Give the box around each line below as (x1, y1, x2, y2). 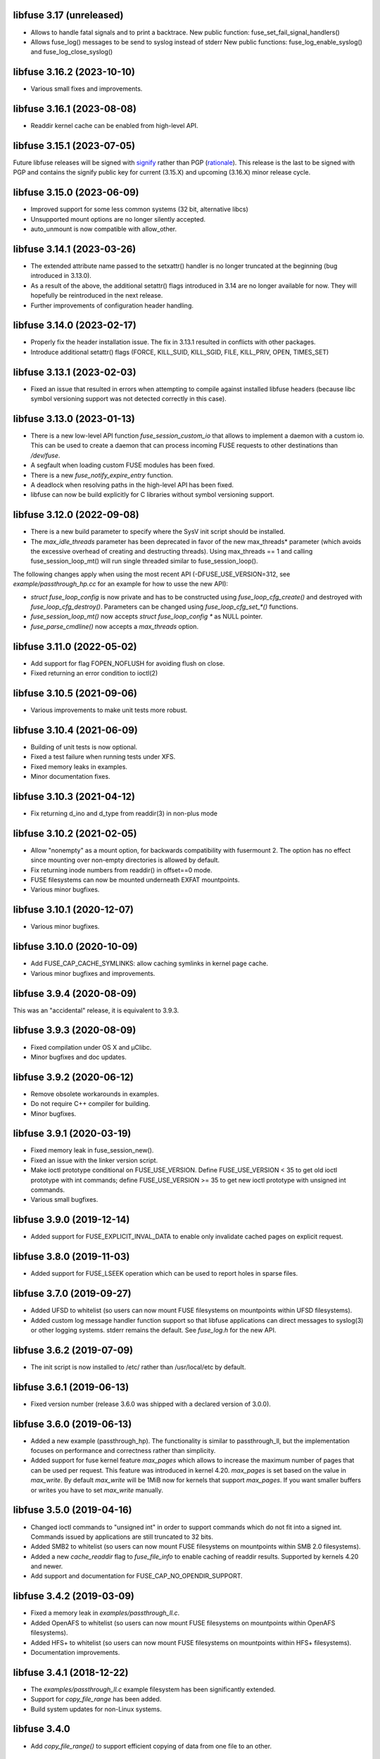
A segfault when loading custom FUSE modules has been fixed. (30, 461, 215, 469)
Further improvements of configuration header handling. (30, 301, 194, 310)
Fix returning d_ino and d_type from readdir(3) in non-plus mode (30, 809, 218, 818)
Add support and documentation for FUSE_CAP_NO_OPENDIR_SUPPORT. (30, 1572, 243, 1580)
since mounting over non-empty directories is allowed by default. (30, 856, 220, 865)
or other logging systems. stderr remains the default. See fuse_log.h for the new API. (30, 1326, 277, 1334)
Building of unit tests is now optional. (30, 742, 138, 751)
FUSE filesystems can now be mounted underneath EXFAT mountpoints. (30, 876, 240, 884)
